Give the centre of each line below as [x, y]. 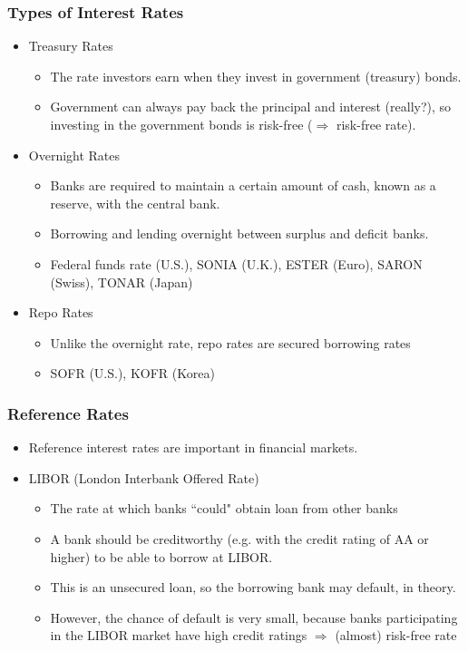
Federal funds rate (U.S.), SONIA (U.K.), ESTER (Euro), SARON [236, 263]
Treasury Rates [71, 46]
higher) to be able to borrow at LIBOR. [161, 556]
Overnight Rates [74, 155]
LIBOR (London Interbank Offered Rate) [144, 477]
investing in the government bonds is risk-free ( [181, 124]
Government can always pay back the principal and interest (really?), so [251, 107]
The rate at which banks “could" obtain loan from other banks [224, 508]
